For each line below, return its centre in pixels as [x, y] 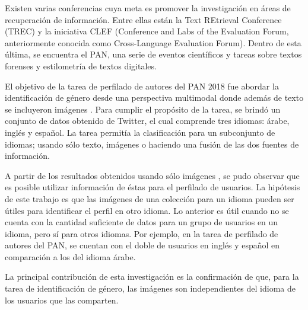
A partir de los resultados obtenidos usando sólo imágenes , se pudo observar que [152, 175]
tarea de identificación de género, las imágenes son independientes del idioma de [150, 288]
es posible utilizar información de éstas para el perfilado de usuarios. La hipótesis [153, 187]
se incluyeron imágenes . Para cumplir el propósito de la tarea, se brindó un [143, 109]
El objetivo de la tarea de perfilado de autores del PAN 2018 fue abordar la [142, 86]
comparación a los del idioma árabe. [70, 256]
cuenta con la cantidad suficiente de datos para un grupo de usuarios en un [142, 222]
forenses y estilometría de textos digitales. [81, 65]
